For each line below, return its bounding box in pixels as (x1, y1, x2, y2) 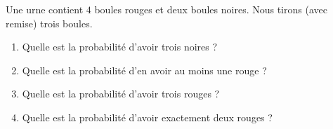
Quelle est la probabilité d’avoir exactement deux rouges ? (22, 109, 273, 124)
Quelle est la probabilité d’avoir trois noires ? (22, 39, 218, 54)
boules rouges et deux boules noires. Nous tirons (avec (94, 2, 327, 16)
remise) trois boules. (6, 15, 93, 30)
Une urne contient (6, 2, 84, 16)
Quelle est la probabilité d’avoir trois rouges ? (22, 86, 220, 101)
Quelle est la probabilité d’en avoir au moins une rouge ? (22, 62, 267, 77)
